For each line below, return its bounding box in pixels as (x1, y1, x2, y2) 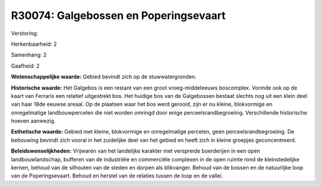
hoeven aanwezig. (11, 118, 56, 125)
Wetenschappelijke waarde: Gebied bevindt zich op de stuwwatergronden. (11, 73, 197, 80)
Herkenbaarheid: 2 (11, 40, 57, 47)
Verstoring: (11, 30, 39, 37)
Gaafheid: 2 (11, 62, 40, 69)
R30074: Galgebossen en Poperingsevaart (11, 9, 226, 22)
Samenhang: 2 (11, 51, 47, 59)
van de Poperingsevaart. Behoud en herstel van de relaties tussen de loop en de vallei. (11, 172, 224, 179)
